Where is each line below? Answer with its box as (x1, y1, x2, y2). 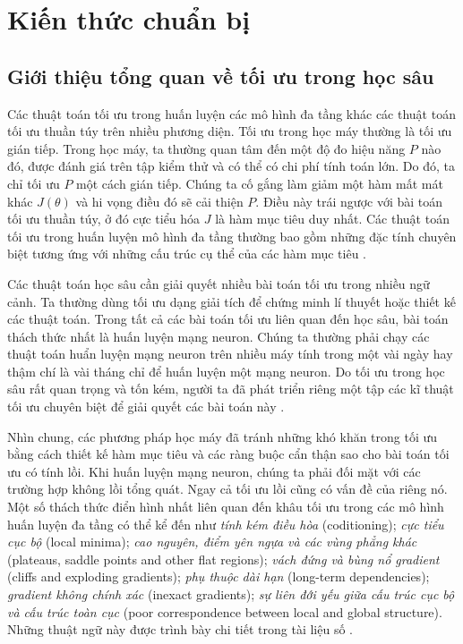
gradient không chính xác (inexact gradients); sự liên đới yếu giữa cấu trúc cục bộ (7, 585, 455, 604)
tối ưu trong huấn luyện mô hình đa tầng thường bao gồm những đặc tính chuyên (7, 226, 457, 245)
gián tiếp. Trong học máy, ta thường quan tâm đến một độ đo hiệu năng (7, 139, 406, 157)
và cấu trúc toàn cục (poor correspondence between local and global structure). (7, 602, 442, 621)
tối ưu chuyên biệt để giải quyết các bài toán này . (7, 397, 285, 416)
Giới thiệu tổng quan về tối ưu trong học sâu (7, 62, 434, 89)
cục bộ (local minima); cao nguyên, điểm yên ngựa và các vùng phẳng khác (7, 532, 417, 551)
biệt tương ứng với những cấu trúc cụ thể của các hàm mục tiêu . (7, 244, 366, 263)
